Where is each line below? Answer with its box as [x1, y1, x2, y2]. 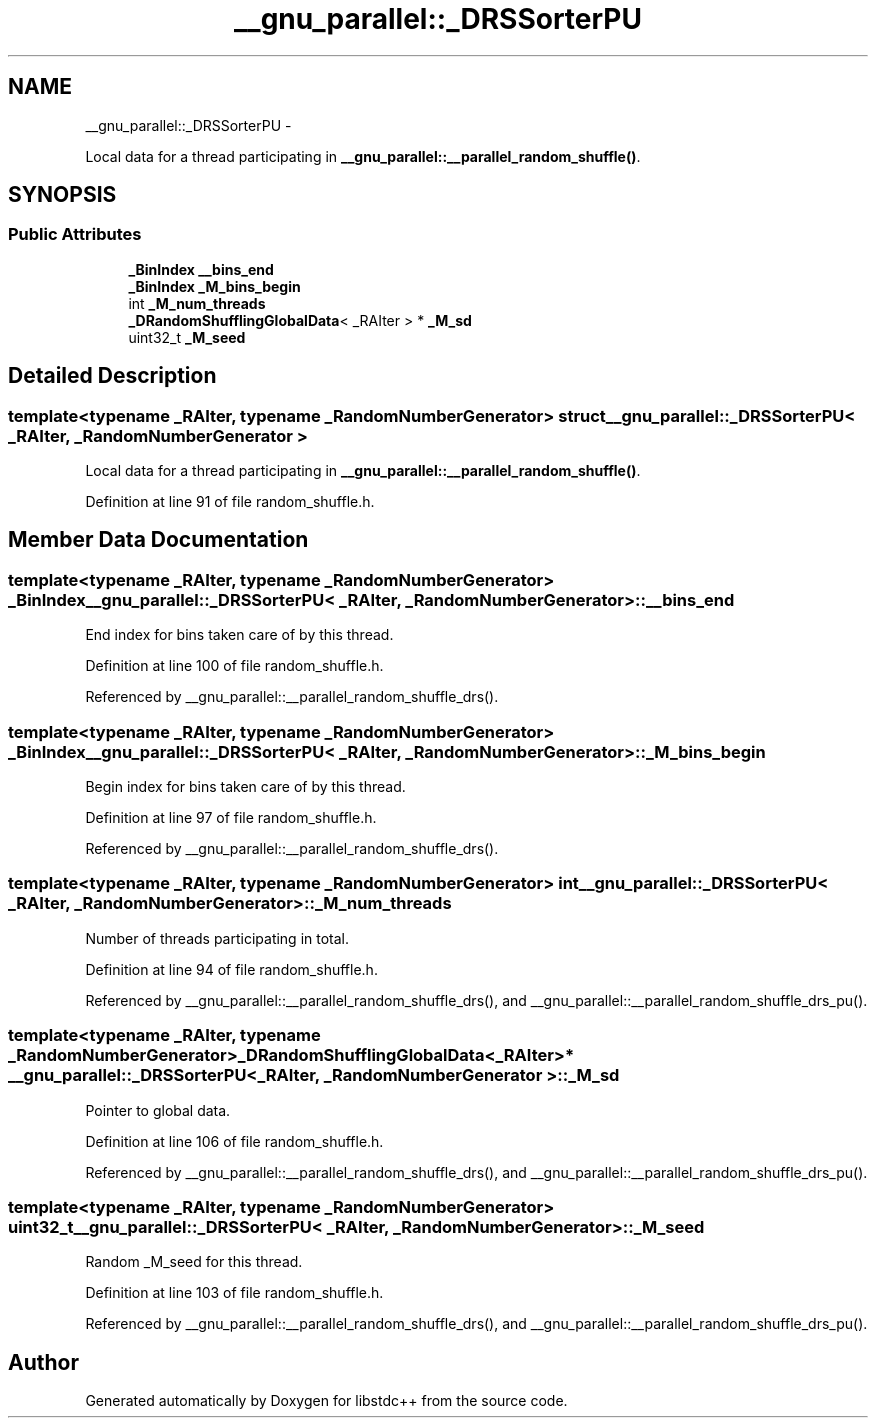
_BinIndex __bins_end [128, 260, 274, 278]
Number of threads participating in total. [85, 929, 350, 947]
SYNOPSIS [8, 182, 117, 208]
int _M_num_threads [128, 294, 266, 312]
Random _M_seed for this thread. [85, 1253, 303, 1271]
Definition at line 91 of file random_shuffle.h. [85, 493, 375, 511]
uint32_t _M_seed [128, 328, 246, 346]
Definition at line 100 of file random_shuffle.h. [85, 657, 384, 675]
